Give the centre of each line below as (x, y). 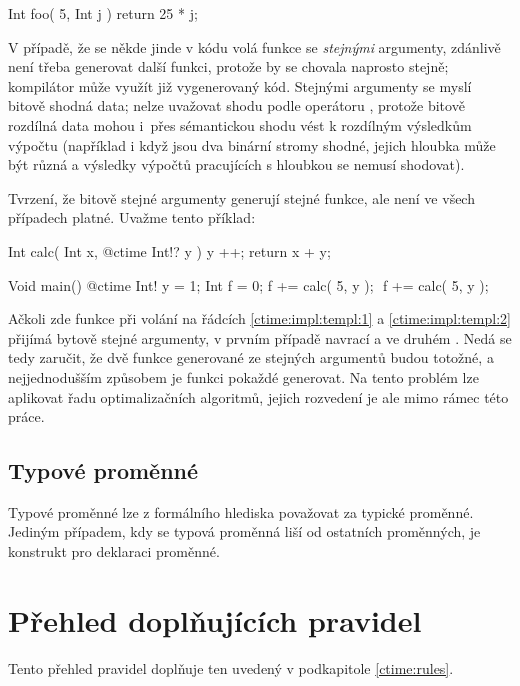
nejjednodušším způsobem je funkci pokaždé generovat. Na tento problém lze (243, 376)
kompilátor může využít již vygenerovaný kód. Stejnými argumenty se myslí (240, 85)
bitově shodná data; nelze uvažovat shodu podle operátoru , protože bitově (236, 105)
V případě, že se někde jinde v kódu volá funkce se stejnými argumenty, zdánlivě (254, 46)
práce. (26, 416)
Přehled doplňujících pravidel (215, 619)
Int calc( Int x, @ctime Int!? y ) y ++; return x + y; (169, 250)
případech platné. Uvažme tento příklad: (132, 217)
